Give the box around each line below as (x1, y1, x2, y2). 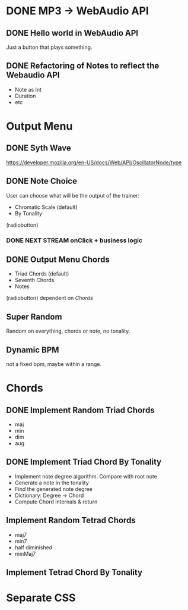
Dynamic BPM (6, 345, 59, 355)
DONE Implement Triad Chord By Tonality (6, 457, 162, 467)
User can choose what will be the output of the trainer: (6, 192, 140, 199)
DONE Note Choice (6, 176, 77, 186)
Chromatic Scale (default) (14, 204, 78, 211)
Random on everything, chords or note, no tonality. (6, 327, 130, 334)
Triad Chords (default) (14, 270, 69, 277)
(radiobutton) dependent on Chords (6, 295, 93, 302)
